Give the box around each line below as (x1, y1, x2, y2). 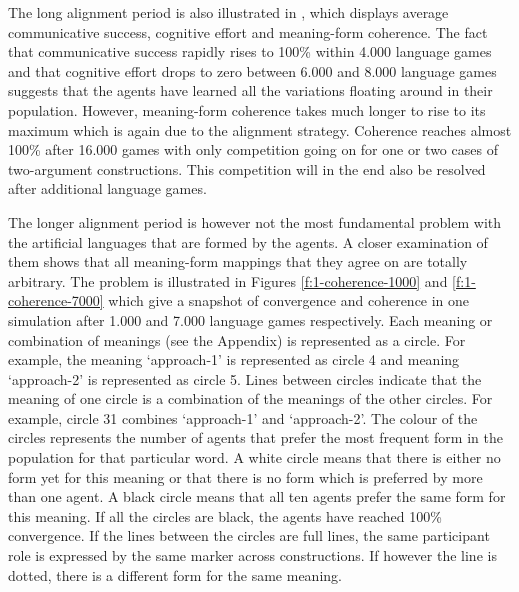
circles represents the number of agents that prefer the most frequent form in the (8, 427, 503, 448)
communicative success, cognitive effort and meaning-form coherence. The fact (8, 21, 488, 42)
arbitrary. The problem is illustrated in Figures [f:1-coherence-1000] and (8, 270, 448, 291)
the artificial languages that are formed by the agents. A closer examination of (8, 231, 488, 252)
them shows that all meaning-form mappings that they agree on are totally (8, 251, 468, 272)
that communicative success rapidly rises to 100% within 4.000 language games (8, 41, 492, 62)
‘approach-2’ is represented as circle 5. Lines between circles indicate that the (8, 368, 482, 389)
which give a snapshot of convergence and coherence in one (108, 290, 470, 311)
